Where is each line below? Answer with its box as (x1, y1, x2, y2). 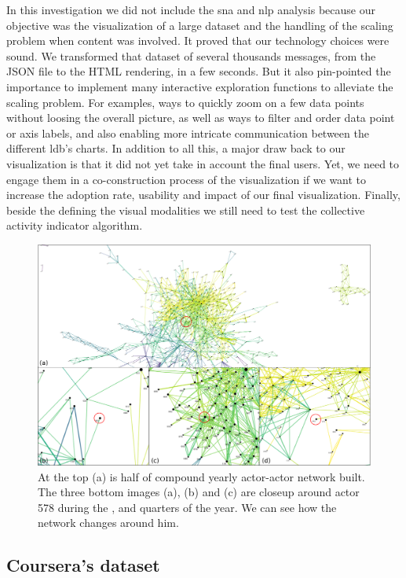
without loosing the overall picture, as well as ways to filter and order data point (6, 109, 395, 126)
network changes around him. (38, 514, 179, 531)
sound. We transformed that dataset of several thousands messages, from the (6, 47, 376, 64)
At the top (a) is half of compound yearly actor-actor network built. (38, 468, 365, 484)
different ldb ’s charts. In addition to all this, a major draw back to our (6, 140, 346, 156)
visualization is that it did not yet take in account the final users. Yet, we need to (6, 155, 400, 171)
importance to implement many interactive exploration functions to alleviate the (6, 78, 393, 94)
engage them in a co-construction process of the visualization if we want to (6, 171, 367, 187)
